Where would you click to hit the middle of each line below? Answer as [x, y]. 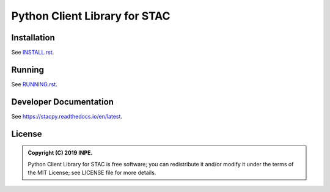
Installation [33, 38]
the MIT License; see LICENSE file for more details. [92, 173]
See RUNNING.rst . [34, 84]
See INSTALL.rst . [33, 53]
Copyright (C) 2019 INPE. [60, 153]
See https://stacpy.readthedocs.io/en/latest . [67, 116]
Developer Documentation [63, 102]
